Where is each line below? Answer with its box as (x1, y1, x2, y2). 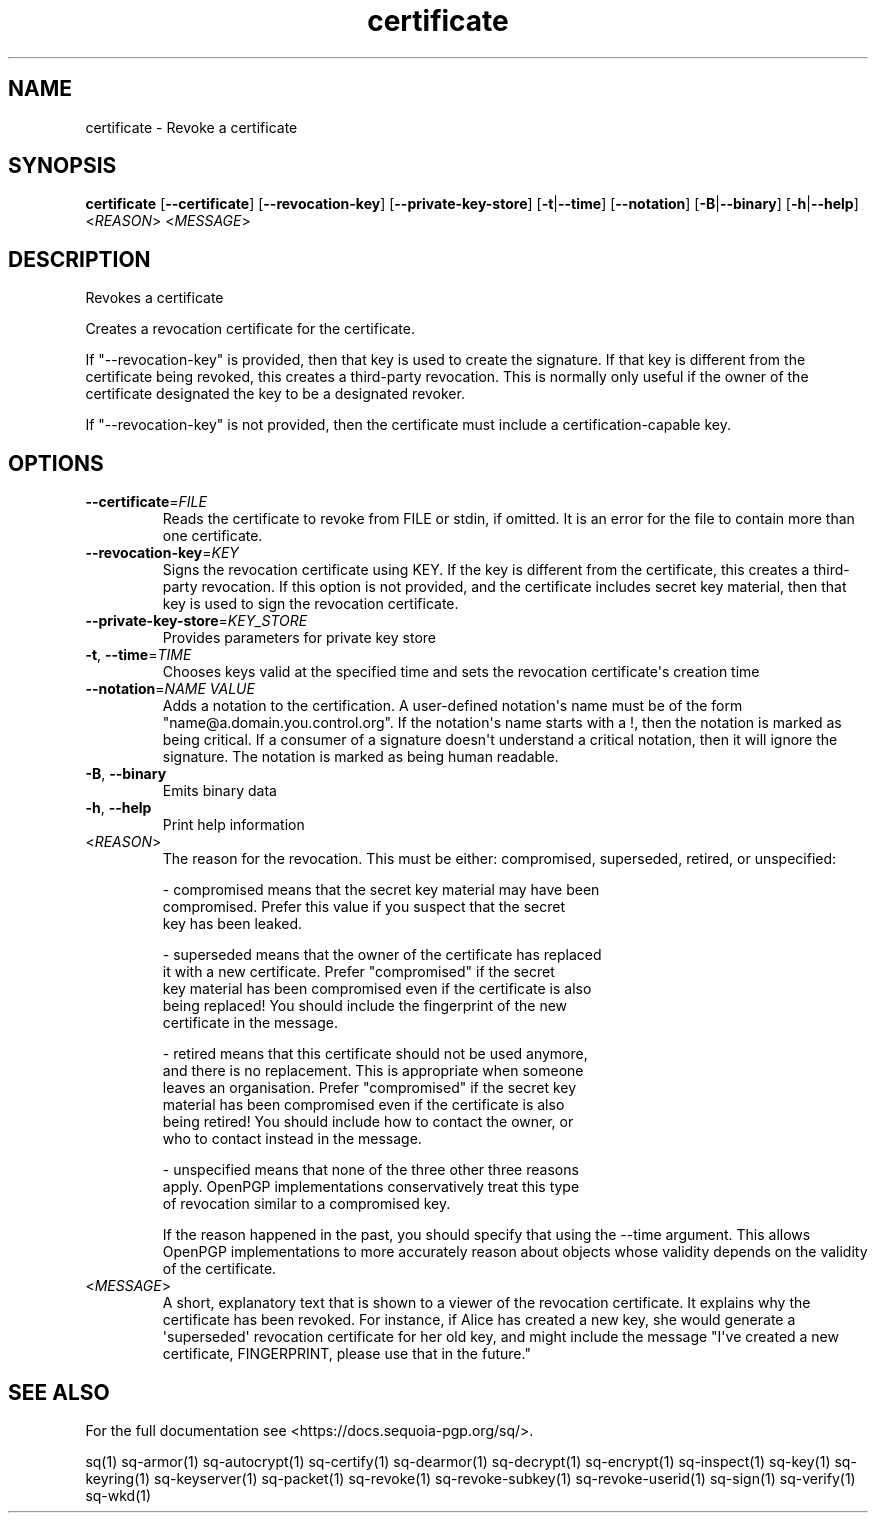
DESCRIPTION (8, 246, 151, 272)
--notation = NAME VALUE (85, 680, 255, 698)
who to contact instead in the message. (162, 1130, 422, 1148)
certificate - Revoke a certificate (85, 118, 298, 136)
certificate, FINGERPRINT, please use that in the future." (162, 1345, 531, 1363)
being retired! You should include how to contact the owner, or (162, 1113, 574, 1131)
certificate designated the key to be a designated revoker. (85, 385, 465, 403)
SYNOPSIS (8, 153, 117, 179)
